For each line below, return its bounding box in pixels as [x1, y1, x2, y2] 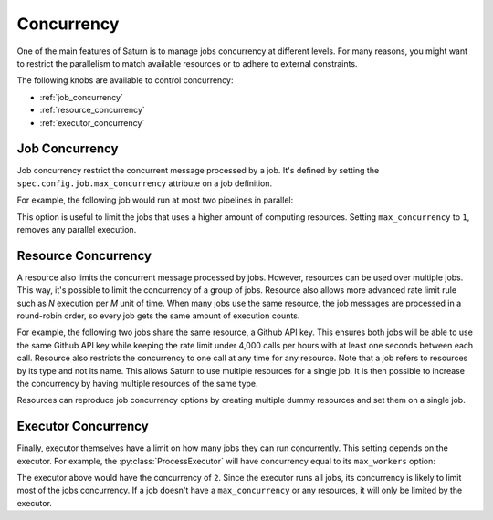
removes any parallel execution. [16, 224, 137, 234]
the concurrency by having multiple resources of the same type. [16, 379, 259, 389]
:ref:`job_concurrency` [39, 91, 123, 102]
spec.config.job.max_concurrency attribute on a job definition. [16, 178, 273, 189]
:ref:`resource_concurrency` [39, 105, 145, 116]
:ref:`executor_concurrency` [39, 117, 145, 128]
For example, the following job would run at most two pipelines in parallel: [16, 194, 294, 205]
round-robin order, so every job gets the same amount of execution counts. [16, 310, 300, 321]
